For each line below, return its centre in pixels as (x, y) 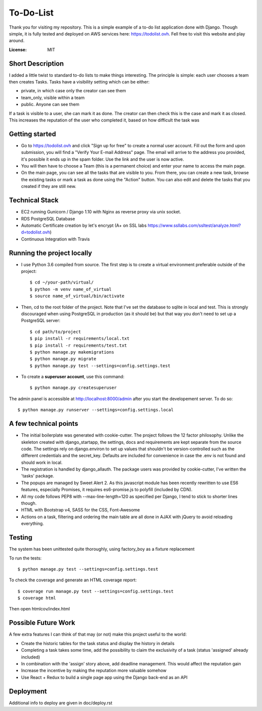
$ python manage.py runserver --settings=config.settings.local (96, 410)
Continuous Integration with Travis (55, 239)
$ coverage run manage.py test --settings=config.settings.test (96, 591)
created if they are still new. (49, 186)
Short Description (36, 63)
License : (18, 50)
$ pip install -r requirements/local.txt (80, 339)
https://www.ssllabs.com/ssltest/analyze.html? (194, 225)
